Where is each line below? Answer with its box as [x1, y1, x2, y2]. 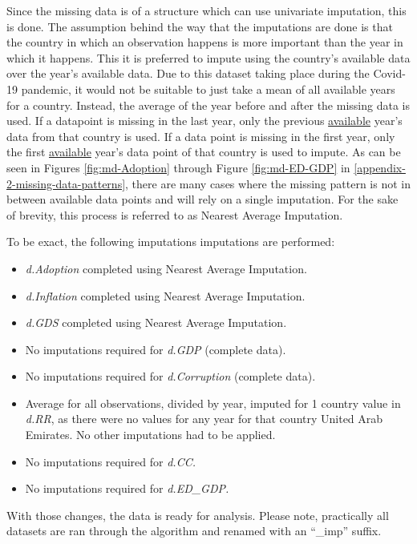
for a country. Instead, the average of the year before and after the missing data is [6, 96, 410, 113]
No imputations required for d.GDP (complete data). [25, 341, 286, 357]
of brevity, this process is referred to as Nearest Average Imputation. [6, 206, 343, 223]
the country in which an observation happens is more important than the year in [6, 34, 403, 50]
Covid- [373, 65, 406, 82]
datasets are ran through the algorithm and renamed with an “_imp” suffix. [6, 522, 382, 539]
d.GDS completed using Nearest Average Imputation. [25, 314, 287, 331]
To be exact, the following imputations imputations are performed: [6, 233, 335, 250]
